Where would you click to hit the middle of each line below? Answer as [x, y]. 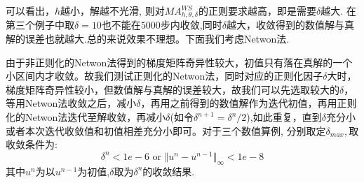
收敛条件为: [32, 144]
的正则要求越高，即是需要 [257, 10]
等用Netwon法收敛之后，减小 [71, 103]
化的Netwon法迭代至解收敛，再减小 [86, 117]
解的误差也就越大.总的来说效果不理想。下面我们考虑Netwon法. [148, 39]
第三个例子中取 [40, 25]
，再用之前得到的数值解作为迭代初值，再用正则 [249, 103]
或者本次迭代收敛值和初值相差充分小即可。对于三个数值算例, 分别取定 [166, 130]
